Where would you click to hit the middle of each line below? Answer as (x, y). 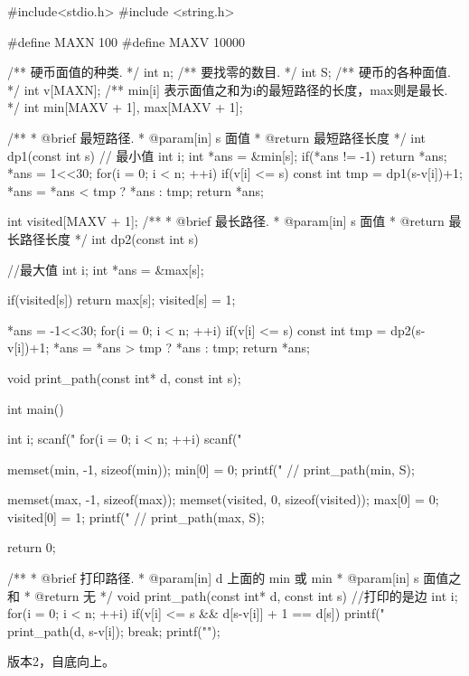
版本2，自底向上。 (61, 661)
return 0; (32, 547)
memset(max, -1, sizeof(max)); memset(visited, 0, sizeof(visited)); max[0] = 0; (223, 499)
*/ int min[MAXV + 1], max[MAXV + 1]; (125, 107)
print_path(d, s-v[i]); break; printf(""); (114, 630)
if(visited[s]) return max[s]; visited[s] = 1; (122, 300)
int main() (36, 408)
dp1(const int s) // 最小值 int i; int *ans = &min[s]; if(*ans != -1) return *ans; (227, 155)
